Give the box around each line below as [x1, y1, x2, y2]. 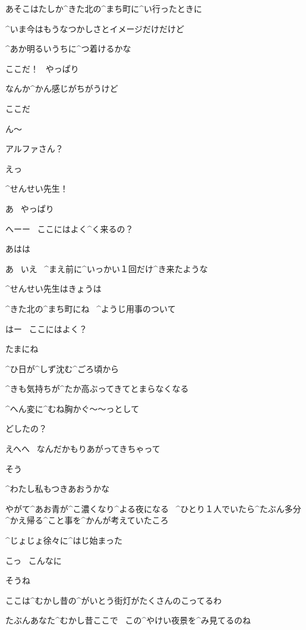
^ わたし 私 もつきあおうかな [5, 482, 110, 495]
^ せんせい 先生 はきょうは [5, 282, 102, 295]
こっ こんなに [5, 554, 62, 566]
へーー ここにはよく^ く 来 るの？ [5, 222, 134, 235]
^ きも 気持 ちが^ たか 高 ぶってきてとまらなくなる [5, 382, 189, 395]
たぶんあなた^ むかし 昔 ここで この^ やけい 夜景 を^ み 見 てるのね [5, 614, 251, 626]
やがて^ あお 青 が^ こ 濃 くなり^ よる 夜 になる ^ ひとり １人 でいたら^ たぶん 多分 [5, 502, 301, 514]
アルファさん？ [5, 142, 64, 155]
